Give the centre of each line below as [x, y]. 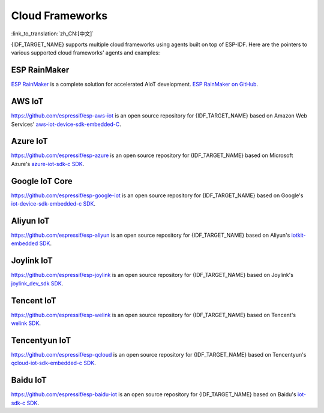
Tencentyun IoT [41, 340]
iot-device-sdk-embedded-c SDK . [53, 204]
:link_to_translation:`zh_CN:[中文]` [52, 34]
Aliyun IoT [30, 221]
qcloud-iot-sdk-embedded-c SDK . [53, 363]
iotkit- [298, 235]
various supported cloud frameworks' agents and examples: [85, 53]
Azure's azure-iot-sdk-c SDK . [48, 164]
